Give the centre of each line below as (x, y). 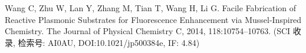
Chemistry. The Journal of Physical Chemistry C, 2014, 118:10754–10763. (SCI (148, 31)
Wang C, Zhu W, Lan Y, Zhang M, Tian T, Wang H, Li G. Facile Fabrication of (151, 8)
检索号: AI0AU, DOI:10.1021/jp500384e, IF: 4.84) (109, 42)
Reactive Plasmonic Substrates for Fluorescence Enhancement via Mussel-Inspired (153, 19)
